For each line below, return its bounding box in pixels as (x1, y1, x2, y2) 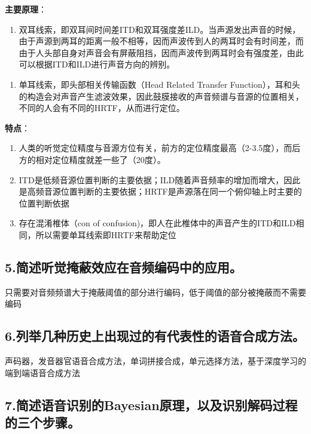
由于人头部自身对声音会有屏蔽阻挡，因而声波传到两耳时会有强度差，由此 (19, 46, 304, 59)
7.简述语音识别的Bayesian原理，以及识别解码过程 (5, 395, 298, 414)
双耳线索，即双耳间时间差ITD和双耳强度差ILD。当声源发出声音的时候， (19, 23, 301, 35)
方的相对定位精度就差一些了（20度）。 (19, 153, 166, 165)
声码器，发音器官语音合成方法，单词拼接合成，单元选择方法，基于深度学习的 (5, 355, 306, 367)
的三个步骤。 (5, 413, 80, 432)
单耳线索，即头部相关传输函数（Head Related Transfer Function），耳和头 (19, 78, 300, 90)
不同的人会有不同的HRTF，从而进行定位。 (19, 101, 185, 114)
